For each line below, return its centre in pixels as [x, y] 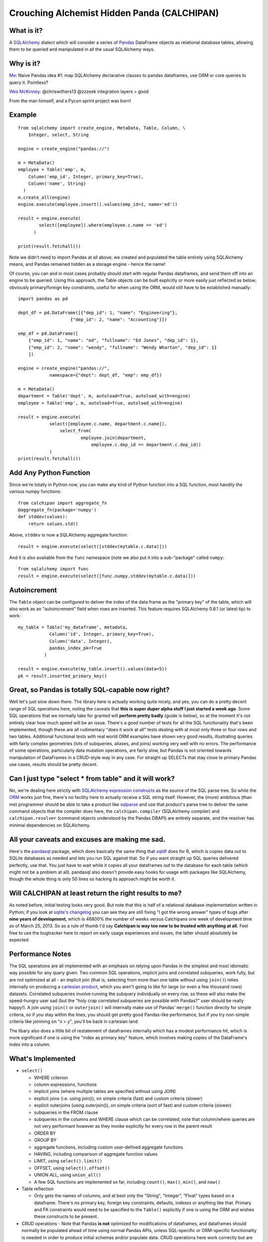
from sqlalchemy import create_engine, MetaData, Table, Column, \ [102, 128]
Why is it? [25, 64]
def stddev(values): [43, 517]
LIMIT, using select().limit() [68, 1161]
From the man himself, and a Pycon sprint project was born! [70, 101]
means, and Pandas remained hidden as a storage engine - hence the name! [87, 264]
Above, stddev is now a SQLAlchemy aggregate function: [68, 535]
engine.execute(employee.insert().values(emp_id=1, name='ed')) [98, 204]
